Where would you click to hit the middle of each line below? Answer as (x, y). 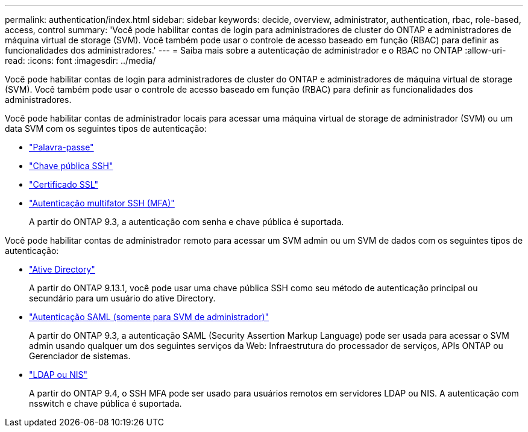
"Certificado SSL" (64, 184)
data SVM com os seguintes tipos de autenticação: (106, 128)
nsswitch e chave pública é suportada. (105, 403)
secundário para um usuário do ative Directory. (122, 298)
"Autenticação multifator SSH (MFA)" (102, 203)
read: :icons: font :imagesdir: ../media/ (80, 60)
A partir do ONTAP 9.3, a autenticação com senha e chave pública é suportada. (187, 222)
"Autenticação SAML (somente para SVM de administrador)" (149, 317)
